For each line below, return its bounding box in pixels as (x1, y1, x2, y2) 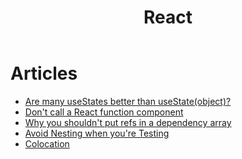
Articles (10, 62, 78, 85)
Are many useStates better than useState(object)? (24, 95, 232, 107)
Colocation (24, 137, 70, 150)
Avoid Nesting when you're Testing (24, 127, 170, 139)
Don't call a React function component (24, 106, 184, 118)
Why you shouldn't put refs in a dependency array (24, 116, 232, 128)
